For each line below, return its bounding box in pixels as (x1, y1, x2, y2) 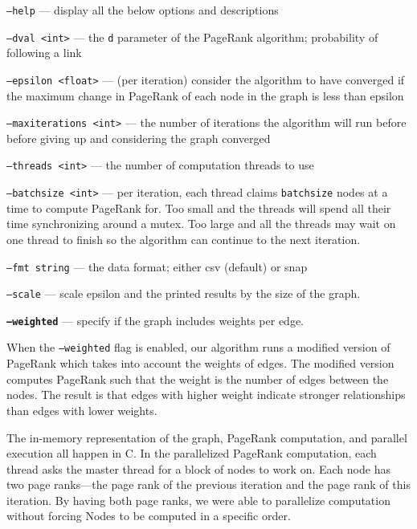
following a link (6, 44, 82, 61)
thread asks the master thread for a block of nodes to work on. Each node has (6, 460, 390, 477)
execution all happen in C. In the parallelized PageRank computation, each (6, 445, 377, 462)
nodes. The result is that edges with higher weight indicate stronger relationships (6, 386, 406, 403)
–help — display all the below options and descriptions (6, 2, 279, 18)
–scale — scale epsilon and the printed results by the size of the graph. (6, 285, 361, 302)
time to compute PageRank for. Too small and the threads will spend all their (6, 199, 391, 216)
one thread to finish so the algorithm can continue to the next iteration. (6, 230, 361, 247)
